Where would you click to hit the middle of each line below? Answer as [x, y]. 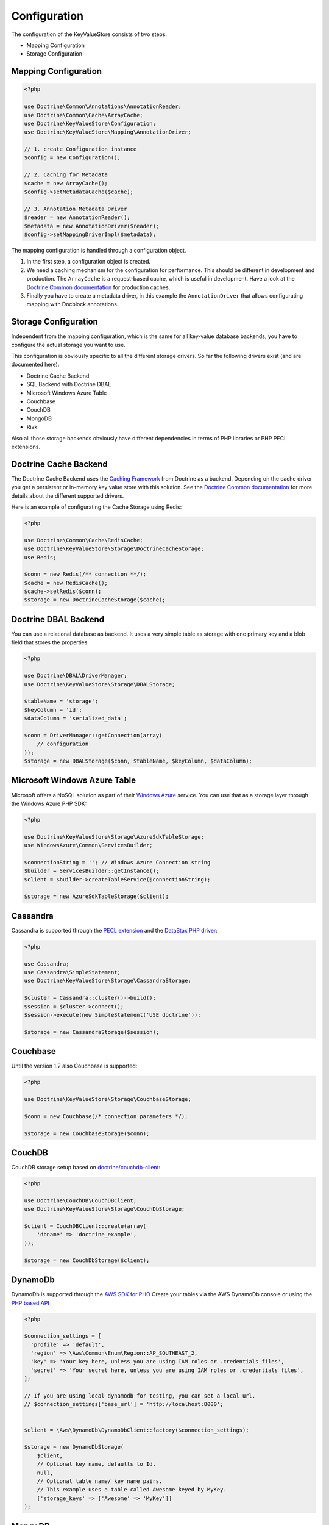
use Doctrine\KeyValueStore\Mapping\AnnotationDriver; [108, 132]
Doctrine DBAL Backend [58, 619]
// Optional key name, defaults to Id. [97, 1464]
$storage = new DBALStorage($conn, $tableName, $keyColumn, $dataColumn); [138, 761]
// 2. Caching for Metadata [66, 175]
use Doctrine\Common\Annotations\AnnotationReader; [103, 106]
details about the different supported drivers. [68, 496]
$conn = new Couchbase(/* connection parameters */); [106, 1116]
